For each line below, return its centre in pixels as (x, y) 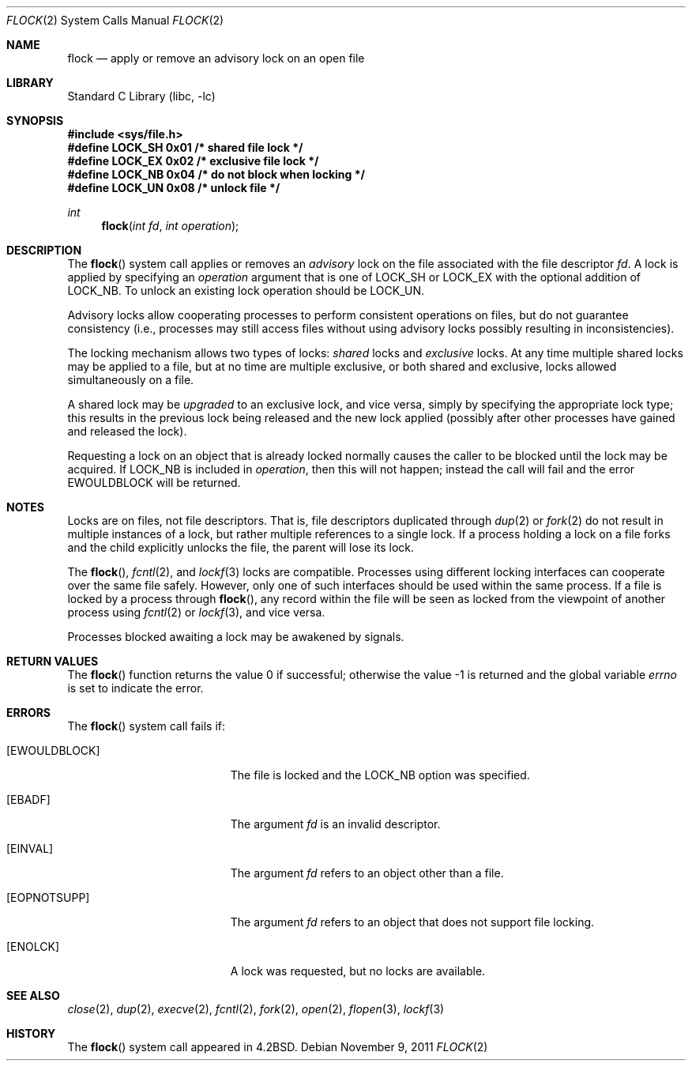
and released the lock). (127, 431)
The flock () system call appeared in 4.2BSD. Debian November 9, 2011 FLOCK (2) (278, 1047)
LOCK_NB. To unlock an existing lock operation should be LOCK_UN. (246, 290)
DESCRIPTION (44, 250)
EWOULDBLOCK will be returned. (154, 483)
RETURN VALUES (53, 661)
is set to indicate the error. (135, 688)
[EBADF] (28, 799)
